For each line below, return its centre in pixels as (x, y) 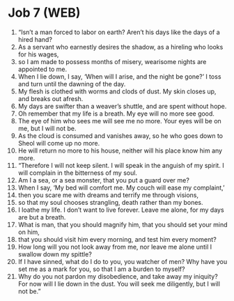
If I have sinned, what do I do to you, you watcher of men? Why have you (123, 261)
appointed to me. (42, 69)
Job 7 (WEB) (44, 13)
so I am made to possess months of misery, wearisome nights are (112, 61)
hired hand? (35, 39)
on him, (29, 232)
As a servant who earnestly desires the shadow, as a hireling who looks (120, 47)
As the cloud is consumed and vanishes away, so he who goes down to (120, 136)
